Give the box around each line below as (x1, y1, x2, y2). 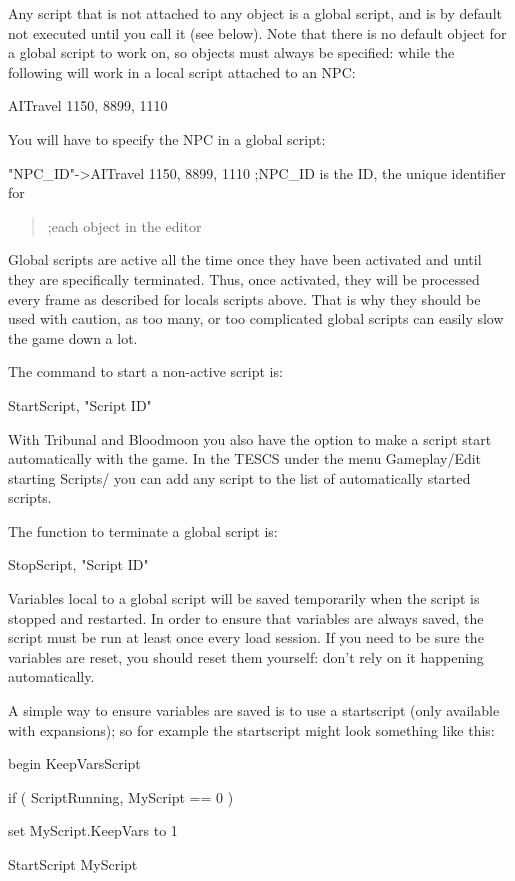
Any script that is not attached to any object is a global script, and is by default (8, 3, 502, 23)
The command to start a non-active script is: (8, 361, 283, 382)
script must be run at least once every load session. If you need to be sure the (8, 627, 484, 648)
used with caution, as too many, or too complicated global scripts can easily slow (8, 308, 504, 329)
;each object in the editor (47, 215, 202, 236)
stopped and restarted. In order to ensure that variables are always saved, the (8, 607, 484, 628)
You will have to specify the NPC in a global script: (8, 128, 326, 149)
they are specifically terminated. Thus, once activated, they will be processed (8, 268, 480, 289)
